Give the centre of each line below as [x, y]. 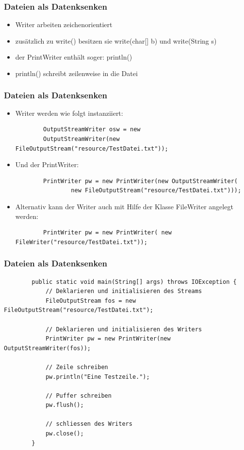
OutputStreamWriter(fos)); [47, 348]
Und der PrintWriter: [47, 164]
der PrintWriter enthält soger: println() [74, 57]
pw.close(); [65, 434]
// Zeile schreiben [77, 367]
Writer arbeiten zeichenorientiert [64, 24]
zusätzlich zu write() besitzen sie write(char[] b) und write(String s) [116, 40]
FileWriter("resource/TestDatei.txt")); [81, 242]
